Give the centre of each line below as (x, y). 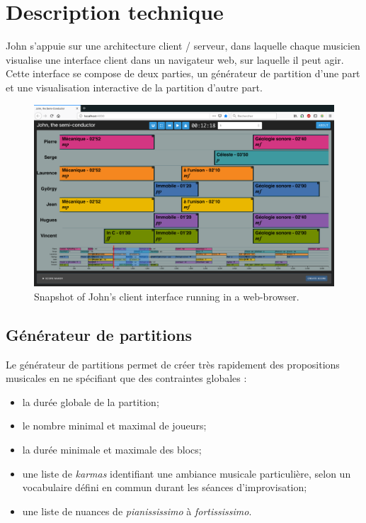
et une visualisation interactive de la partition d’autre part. (134, 87)
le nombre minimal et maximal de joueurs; (114, 426)
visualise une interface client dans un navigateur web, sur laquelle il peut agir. (175, 59)
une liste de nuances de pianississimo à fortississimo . (137, 511)
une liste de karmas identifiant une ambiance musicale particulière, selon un (187, 473)
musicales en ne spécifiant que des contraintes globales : (126, 378)
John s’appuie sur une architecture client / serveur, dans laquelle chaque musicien (183, 46)
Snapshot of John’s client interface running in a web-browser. (167, 296)
